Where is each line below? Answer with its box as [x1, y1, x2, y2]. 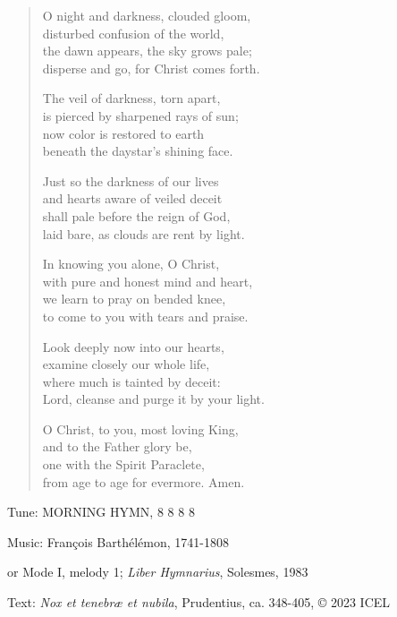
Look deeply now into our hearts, [42, 337, 224, 356]
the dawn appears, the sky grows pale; [42, 41, 252, 60]
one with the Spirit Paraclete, [42, 455, 205, 474]
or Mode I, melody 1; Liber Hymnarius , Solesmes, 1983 [7, 562, 308, 581]
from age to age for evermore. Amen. [42, 472, 245, 491]
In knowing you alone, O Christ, [42, 254, 220, 273]
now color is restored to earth [42, 124, 205, 142]
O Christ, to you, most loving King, [42, 419, 239, 438]
